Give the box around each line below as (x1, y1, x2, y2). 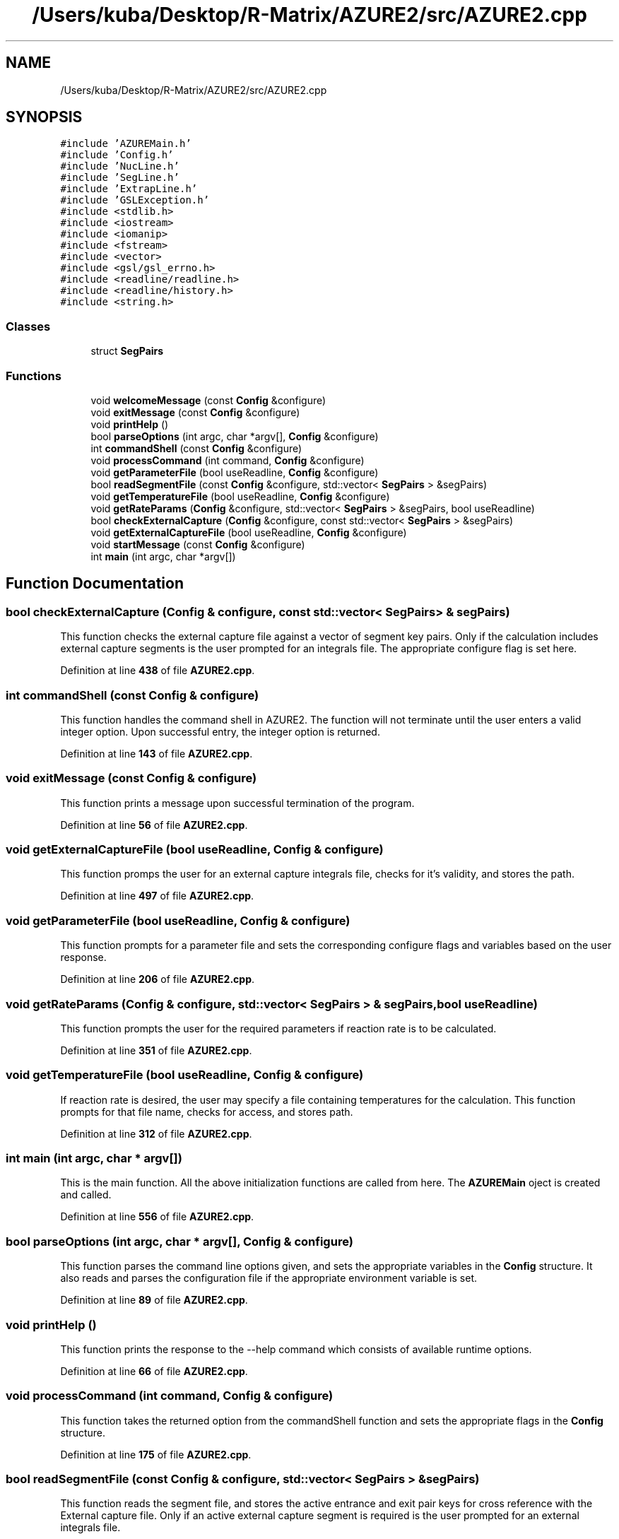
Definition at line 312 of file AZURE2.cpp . (60, 1127, 252, 1140)
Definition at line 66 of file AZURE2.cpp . (60, 1364, 248, 1377)
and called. (60, 1189, 112, 1201)
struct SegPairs (90, 345, 164, 358)
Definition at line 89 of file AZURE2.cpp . (60, 1294, 248, 1307)
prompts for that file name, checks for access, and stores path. (60, 1105, 353, 1118)
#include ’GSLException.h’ (60, 194, 210, 206)
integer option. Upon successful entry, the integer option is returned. (60, 725, 380, 738)
